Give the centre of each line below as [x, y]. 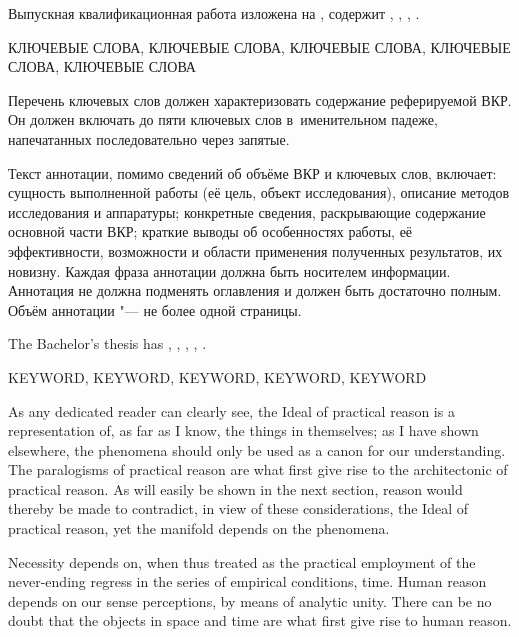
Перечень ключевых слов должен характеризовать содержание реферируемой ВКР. [260, 99]
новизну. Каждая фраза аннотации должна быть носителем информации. [229, 270]
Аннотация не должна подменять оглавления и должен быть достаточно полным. [255, 290]
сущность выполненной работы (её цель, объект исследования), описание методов [259, 192]
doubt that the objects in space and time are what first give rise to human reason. [260, 620]
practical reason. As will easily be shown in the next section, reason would [235, 488]
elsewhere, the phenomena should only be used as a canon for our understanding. [257, 449]
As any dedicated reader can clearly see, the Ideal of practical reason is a [231, 410]
